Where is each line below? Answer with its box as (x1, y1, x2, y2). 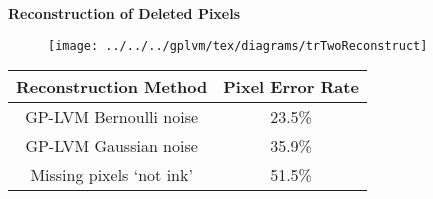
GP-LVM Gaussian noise (25, 134, 198, 158)
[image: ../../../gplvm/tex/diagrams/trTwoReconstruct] (48, 38, 428, 53)
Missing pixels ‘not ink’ (30, 163, 193, 187)
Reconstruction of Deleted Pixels (8, 3, 241, 23)
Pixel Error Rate (223, 75, 359, 99)
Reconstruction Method (16, 75, 208, 99)
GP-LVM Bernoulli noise (25, 105, 199, 129)
